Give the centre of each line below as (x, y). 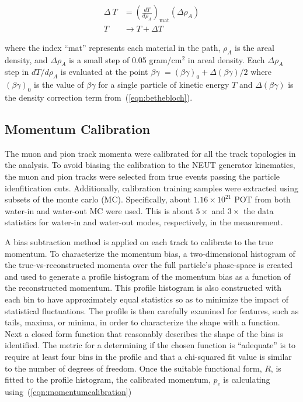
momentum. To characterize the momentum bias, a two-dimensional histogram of (150, 253)
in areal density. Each (226, 59)
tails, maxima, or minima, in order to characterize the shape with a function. (142, 322)
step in (17, 72)
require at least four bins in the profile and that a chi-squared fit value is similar (148, 356)
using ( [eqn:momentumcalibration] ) (68, 391)
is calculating (247, 379)
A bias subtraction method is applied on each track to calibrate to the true (139, 242)
